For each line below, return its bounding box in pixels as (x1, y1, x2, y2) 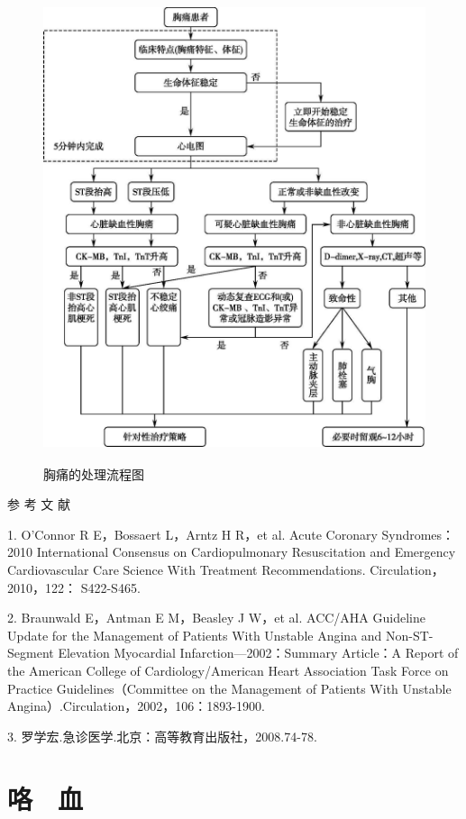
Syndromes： (381, 524, 455, 543)
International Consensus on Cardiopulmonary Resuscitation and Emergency (36, 542, 456, 561)
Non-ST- (386, 625, 434, 644)
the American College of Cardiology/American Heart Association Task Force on (7, 660, 449, 679)
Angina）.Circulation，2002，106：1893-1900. (7, 696, 265, 715)
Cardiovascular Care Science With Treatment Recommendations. (7, 560, 366, 578)
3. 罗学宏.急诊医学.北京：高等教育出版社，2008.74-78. (7, 726, 317, 745)
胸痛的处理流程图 (43, 464, 144, 483)
